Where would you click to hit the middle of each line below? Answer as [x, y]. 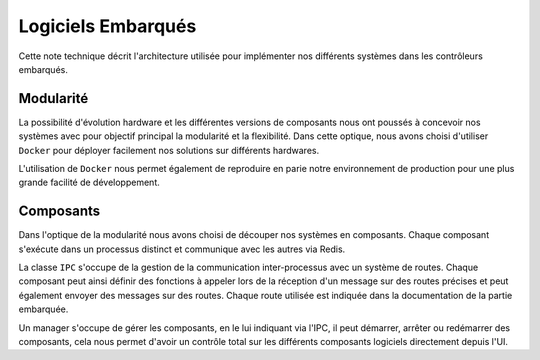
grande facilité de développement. [89, 182]
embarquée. [43, 309]
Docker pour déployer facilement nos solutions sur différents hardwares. [169, 150]
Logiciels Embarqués [107, 26]
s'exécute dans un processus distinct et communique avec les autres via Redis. [182, 249]
